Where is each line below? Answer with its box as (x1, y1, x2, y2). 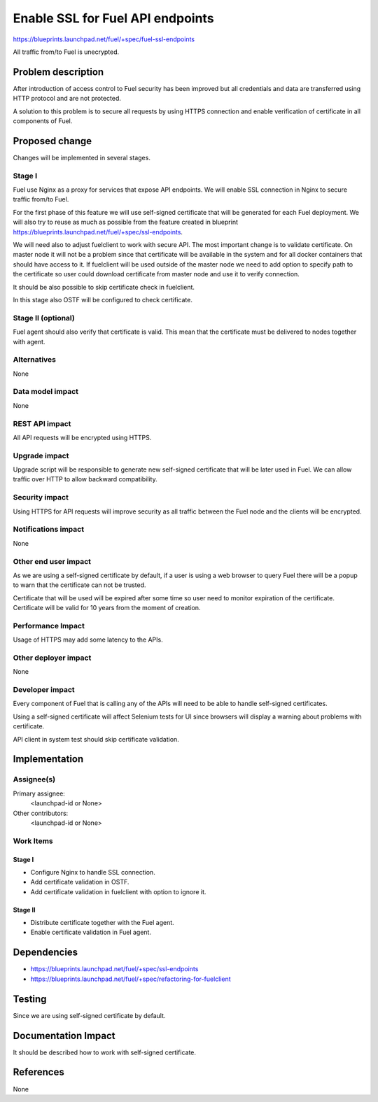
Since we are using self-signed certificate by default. (13, 1011, 166, 1019)
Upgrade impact (13, 451, 69, 460)
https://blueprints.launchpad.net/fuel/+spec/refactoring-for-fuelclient (30, 975, 231, 983)
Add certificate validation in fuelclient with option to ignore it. (30, 887, 206, 896)
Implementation (13, 753, 84, 765)
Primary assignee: (13, 789, 66, 798)
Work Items (13, 836, 53, 846)
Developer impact (13, 685, 75, 695)
